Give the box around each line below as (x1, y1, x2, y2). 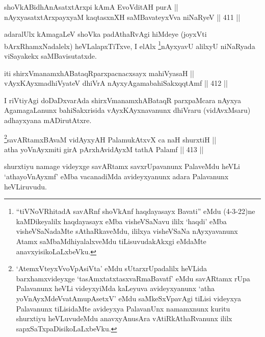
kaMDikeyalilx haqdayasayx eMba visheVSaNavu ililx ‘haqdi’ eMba (16, 215, 227, 226)
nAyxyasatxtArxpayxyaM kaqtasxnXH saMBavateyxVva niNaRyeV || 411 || (4, 11, 241, 22)
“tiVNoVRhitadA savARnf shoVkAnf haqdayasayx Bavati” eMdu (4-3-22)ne (16, 206, 255, 216)
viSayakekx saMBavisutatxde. (4, 51, 97, 61)
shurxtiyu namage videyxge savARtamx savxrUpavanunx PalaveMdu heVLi (4, 161, 240, 172)
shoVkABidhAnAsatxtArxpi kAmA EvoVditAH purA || (4, 2, 178, 12)
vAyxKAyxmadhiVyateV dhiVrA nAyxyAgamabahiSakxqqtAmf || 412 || (4, 78, 228, 88)
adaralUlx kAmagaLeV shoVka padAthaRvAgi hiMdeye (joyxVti (4, 29, 207, 39)
